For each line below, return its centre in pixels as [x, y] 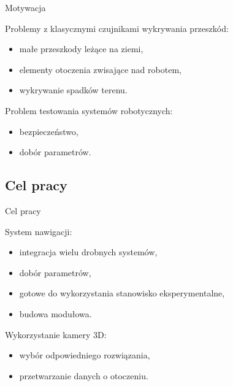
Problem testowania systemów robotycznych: [89, 110]
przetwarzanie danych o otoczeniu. [84, 375]
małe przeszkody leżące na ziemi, [81, 49]
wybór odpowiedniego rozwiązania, [85, 355]
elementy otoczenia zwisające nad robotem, [100, 69]
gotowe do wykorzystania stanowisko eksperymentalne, [122, 293]
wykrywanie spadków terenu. [73, 90]
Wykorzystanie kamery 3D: [56, 334]
